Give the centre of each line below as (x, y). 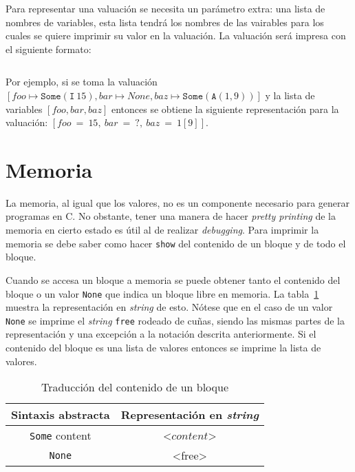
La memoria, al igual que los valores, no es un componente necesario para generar (178, 202)
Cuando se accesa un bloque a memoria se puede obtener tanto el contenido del (173, 279)
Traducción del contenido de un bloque (135, 387)
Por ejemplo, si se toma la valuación (82, 82)
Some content (61, 435)
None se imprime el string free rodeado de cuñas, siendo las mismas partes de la (175, 320)
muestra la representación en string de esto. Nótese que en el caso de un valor (169, 307)
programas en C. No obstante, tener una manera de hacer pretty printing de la (171, 216)
